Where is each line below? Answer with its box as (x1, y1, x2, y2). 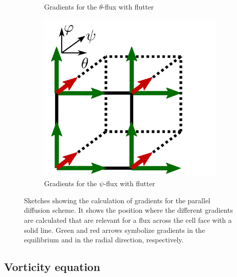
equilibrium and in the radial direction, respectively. (24, 234, 184, 245)
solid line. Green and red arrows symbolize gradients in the (24, 224, 205, 235)
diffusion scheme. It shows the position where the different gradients (24, 205, 233, 215)
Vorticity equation (4, 259, 100, 274)
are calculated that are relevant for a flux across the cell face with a (24, 215, 232, 225)
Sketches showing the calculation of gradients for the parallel (24, 195, 210, 205)
